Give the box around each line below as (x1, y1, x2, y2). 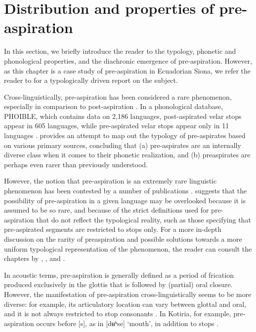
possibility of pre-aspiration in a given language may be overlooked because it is (4, 195, 246, 205)
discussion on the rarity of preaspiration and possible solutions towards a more (4, 234, 242, 244)
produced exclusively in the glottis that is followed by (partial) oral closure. (4, 279, 233, 290)
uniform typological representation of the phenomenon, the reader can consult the (4, 243, 252, 254)
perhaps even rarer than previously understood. (4, 159, 148, 169)
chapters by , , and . (4, 253, 65, 263)
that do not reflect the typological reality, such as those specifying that (36, 214, 251, 224)
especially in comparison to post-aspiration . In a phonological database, (4, 101, 223, 111)
